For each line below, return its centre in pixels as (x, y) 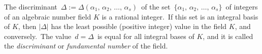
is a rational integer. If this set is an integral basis (180, 16)
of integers (242, 6)
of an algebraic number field (48, 16)
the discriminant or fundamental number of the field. (86, 46)
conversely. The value (38, 36)
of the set (156, 6)
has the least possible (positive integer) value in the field (139, 26)
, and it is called (228, 36)
